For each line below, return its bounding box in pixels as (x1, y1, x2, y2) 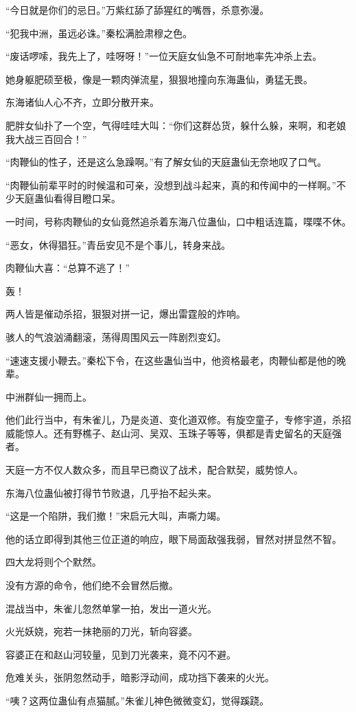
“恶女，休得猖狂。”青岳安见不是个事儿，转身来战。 (5, 237, 231, 252)
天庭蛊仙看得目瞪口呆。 (14, 191, 121, 205)
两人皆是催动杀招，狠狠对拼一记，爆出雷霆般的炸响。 (5, 307, 246, 321)
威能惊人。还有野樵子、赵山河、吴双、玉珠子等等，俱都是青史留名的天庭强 (5, 425, 342, 440)
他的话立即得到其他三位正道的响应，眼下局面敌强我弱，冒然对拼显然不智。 (5, 531, 342, 546)
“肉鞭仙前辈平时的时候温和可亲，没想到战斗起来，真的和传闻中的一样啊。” (5, 177, 337, 192)
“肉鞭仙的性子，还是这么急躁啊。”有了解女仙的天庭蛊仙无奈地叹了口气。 (5, 155, 327, 169)
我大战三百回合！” (5, 131, 87, 146)
